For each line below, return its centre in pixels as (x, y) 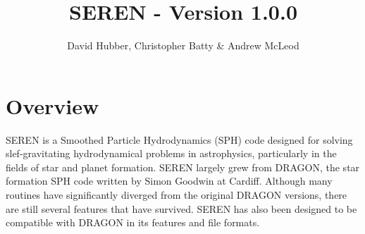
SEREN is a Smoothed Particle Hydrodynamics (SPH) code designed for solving (179, 139)
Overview (52, 105)
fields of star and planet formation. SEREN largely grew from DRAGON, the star (183, 167)
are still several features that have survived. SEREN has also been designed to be (181, 208)
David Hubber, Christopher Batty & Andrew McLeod (183, 45)
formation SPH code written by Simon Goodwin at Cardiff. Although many (169, 181)
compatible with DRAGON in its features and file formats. (133, 222)
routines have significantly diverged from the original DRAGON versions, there (177, 195)
